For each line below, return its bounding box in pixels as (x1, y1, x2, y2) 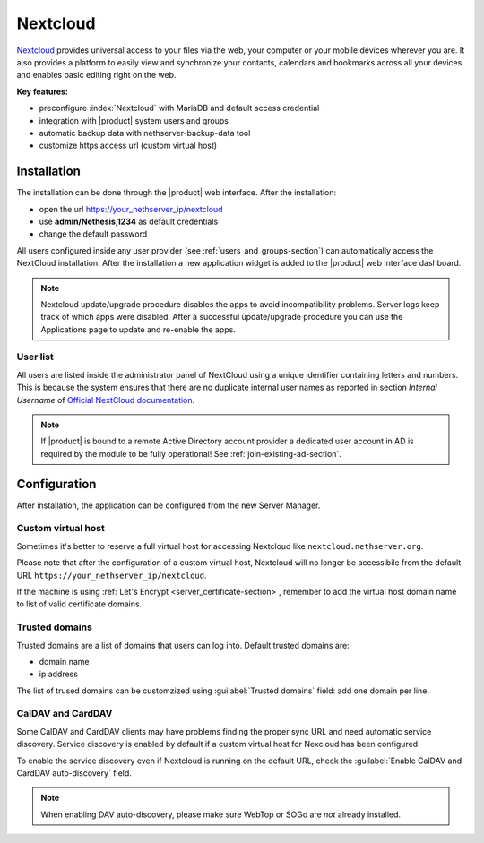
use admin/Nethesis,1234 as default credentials (39, 216, 219, 227)
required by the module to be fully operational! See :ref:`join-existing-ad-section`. (40, 448, 342, 459)
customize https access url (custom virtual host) (39, 140, 218, 151)
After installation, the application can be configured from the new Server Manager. (16, 500, 321, 511)
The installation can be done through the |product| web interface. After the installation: (16, 187, 337, 198)
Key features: (16, 86, 69, 97)
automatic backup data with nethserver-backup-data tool (39, 127, 251, 138)
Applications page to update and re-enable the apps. (40, 323, 237, 335)
